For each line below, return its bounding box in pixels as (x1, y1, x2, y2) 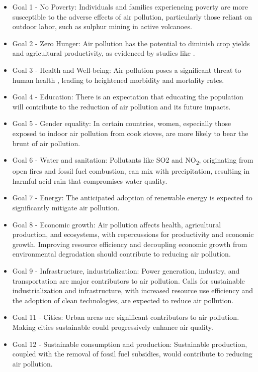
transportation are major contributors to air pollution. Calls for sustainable (12, 275, 245, 286)
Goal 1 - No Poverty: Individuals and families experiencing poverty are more (12, 2, 248, 12)
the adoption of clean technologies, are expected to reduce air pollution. (12, 295, 234, 305)
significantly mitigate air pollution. (12, 202, 120, 213)
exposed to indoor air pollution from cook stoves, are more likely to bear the (12, 128, 248, 138)
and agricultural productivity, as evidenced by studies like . (12, 48, 195, 58)
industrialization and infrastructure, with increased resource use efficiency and (12, 285, 253, 296)
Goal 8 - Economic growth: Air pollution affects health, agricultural (12, 219, 221, 229)
